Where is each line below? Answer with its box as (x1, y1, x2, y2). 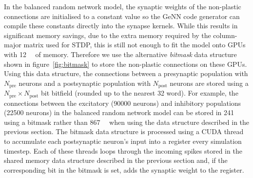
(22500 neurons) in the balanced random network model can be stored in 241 (4, 107, 234, 118)
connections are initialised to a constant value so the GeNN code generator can (4, 11, 240, 21)
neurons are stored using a (170, 78, 249, 88)
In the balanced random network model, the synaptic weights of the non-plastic (4, 1, 241, 11)
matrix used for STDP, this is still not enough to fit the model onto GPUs (23, 40, 246, 50)
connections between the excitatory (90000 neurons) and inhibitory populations (4, 98, 241, 108)
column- (213, 30, 237, 40)
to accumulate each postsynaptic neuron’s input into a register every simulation (4, 136, 242, 146)
